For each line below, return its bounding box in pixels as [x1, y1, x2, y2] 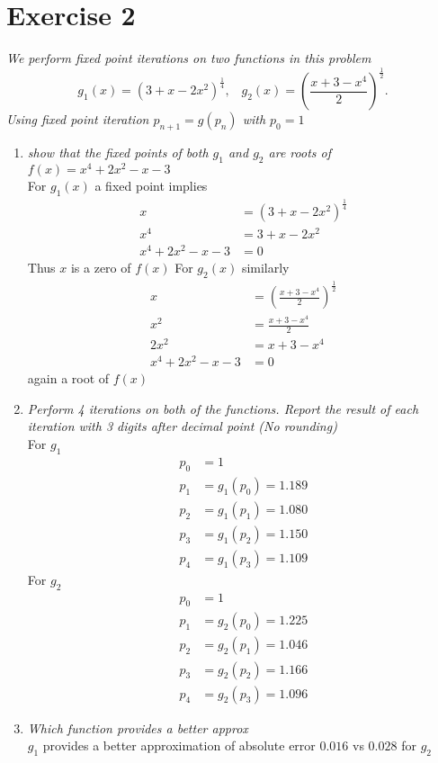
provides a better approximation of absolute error [42, 736, 316, 755]
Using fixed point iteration [6, 110, 149, 129]
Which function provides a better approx [27, 718, 248, 737]
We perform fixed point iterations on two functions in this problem [6, 49, 371, 67]
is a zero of [70, 258, 131, 277]
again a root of [27, 369, 110, 388]
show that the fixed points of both [27, 142, 209, 161]
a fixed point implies [94, 175, 208, 194]
